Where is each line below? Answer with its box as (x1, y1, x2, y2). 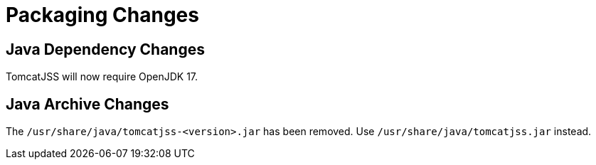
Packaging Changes (6, 3, 199, 27)
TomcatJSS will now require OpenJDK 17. (6, 70, 198, 83)
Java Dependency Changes (6, 40, 205, 58)
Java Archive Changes (6, 95, 169, 113)
